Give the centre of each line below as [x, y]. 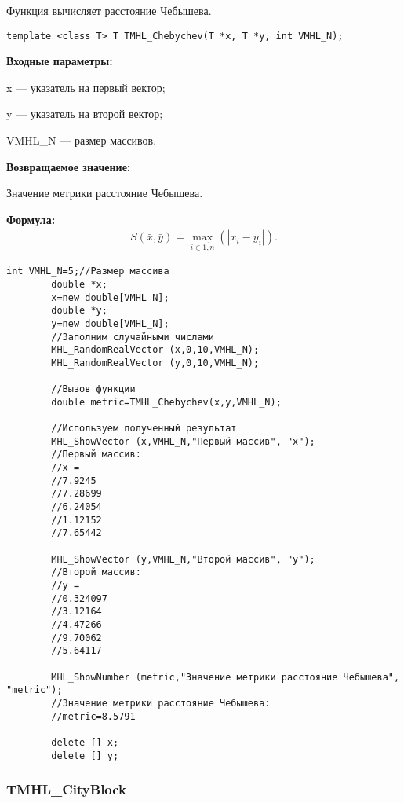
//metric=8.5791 [93, 716]
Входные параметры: [60, 61]
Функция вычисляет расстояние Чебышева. [109, 10]
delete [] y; [85, 755]
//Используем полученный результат [144, 429]
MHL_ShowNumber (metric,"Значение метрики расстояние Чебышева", [226, 677]
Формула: [31, 219]
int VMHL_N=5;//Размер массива [88, 271]
